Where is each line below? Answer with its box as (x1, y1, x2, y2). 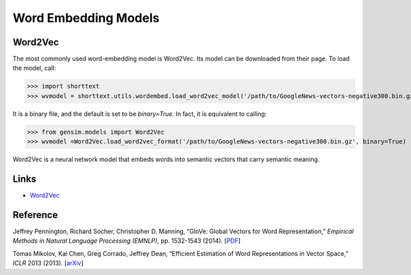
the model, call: (12, 64, 56, 72)
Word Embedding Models (12, 10, 160, 25)
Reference (12, 209, 58, 221)
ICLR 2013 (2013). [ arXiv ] (12, 259, 84, 267)
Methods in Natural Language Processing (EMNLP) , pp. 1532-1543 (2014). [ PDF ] (12, 237, 241, 245)
